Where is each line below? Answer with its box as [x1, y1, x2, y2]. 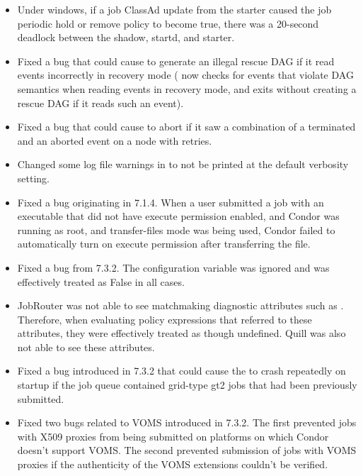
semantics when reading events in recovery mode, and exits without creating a [17, 81, 357, 96]
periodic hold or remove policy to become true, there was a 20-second [17, 16, 319, 31]
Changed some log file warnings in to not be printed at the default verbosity [17, 157, 349, 172]
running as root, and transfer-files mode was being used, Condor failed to [17, 222, 335, 237]
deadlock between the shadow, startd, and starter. [17, 30, 235, 45]
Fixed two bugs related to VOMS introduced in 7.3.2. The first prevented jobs [17, 415, 357, 430]
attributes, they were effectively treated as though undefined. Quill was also [17, 326, 346, 341]
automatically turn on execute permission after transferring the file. [17, 236, 311, 251]
